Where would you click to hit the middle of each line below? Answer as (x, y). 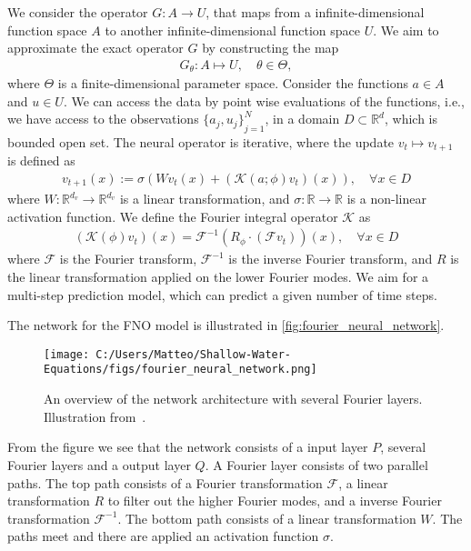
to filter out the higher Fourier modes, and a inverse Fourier (275, 501)
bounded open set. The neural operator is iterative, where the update (201, 141)
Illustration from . (95, 416)
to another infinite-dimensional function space (233, 30)
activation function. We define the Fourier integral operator (173, 216)
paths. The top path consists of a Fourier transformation (165, 482)
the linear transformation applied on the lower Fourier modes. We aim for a (218, 277)
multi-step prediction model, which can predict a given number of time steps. (222, 294)
